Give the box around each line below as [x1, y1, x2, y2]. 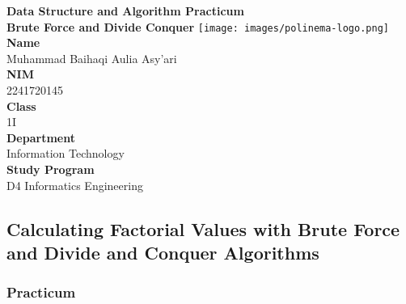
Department [6, 129, 75, 146]
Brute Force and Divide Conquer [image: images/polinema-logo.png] [6, 18, 389, 35]
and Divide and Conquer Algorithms [6, 239, 319, 264]
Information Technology [6, 145, 125, 162]
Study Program [6, 161, 95, 177]
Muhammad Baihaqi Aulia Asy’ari [6, 49, 177, 66]
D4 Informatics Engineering [6, 176, 143, 193]
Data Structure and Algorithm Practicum [6, 2, 244, 19]
